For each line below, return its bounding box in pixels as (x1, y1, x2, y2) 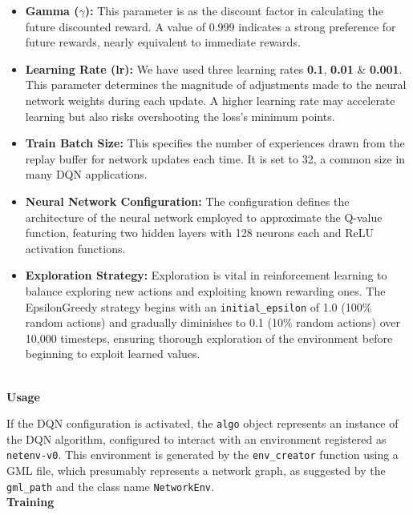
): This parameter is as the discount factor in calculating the (84, 2, 383, 18)
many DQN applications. (25, 166, 148, 183)
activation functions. (25, 239, 126, 256)
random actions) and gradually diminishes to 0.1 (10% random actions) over (25, 314, 400, 331)
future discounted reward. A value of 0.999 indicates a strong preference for (25, 18, 396, 34)
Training (6, 493, 55, 510)
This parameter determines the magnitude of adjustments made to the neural (25, 76, 407, 93)
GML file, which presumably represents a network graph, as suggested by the (6, 462, 386, 479)
